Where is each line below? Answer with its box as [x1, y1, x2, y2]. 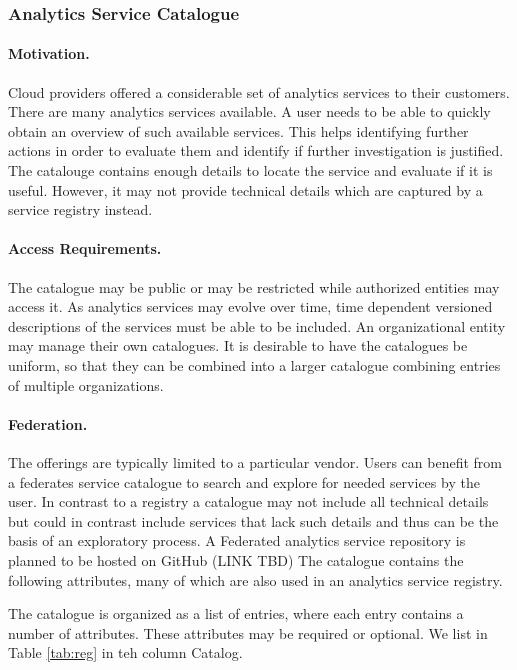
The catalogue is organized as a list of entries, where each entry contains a [8, 603, 464, 624]
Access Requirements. [8, 238, 162, 259]
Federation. [8, 413, 88, 434]
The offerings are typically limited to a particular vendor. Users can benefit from [8, 451, 503, 472]
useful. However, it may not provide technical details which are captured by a [8, 179, 483, 200]
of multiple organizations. [8, 374, 164, 395]
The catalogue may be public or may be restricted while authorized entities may [8, 276, 500, 297]
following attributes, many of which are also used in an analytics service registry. [8, 569, 503, 590]
